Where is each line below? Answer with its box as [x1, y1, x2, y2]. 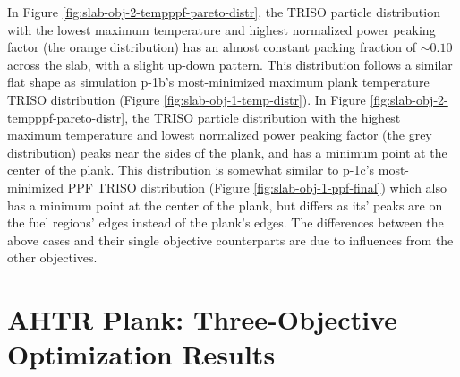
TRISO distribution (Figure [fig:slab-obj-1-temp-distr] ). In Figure [7, 90, 366, 108]
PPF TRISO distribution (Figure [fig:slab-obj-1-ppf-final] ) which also [67, 177, 447, 196]
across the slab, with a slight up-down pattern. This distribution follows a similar [7, 55, 453, 73]
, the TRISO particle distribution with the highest [124, 107, 401, 126]
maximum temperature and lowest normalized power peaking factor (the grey [7, 125, 432, 144]
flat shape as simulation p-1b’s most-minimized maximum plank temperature [7, 73, 430, 91]
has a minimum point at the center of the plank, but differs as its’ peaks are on [7, 195, 443, 214]
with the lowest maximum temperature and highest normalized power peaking [7, 20, 436, 39]
